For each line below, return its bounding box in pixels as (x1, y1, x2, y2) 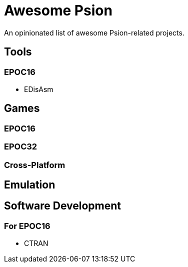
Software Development (4, 199, 121, 212)
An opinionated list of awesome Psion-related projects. (4, 28, 184, 37)
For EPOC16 (4, 220, 50, 231)
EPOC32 (4, 141, 37, 152)
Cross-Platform (4, 159, 65, 170)
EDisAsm (24, 84, 53, 93)
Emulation (4, 178, 55, 191)
